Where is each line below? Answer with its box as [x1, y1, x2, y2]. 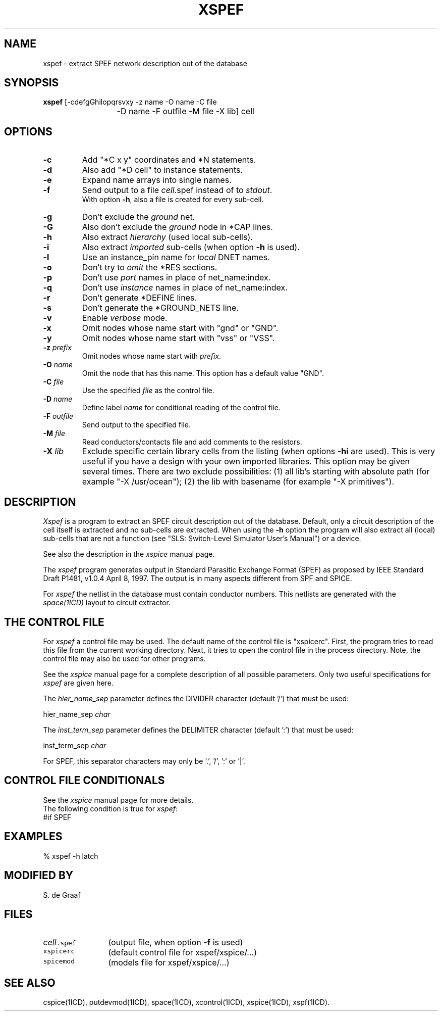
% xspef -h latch [43, 851, 98, 860]
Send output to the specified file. [82, 420, 191, 429]
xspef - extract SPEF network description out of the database [43, 59, 247, 68]
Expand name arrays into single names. [82, 175, 232, 185]
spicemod [43, 957, 75, 965]
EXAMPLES [4, 830, 63, 843]
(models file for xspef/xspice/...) [108, 957, 230, 968]
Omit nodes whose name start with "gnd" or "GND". [82, 323, 279, 333]
